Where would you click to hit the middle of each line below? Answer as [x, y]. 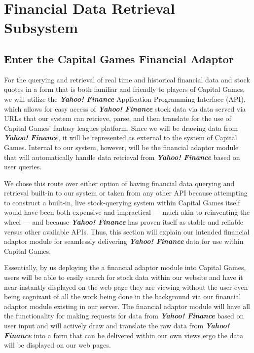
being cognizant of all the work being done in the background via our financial [123, 296]
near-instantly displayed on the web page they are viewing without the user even [126, 287]
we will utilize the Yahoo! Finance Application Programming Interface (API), [125, 98]
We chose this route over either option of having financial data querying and [119, 183]
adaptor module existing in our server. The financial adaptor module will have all [127, 306]
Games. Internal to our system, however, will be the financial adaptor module [121, 147]
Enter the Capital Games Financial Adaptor [119, 59]
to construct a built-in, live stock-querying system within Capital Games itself [122, 202]
